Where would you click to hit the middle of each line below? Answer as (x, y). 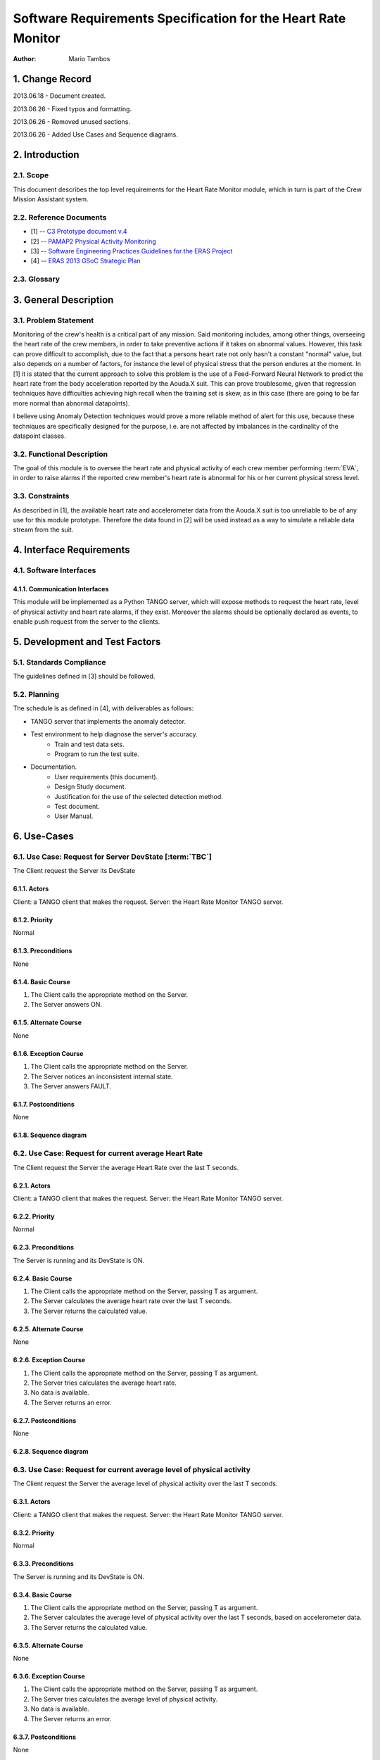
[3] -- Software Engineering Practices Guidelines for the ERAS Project (132, 251)
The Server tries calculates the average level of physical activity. (124, 1699)
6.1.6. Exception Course (48, 1053)
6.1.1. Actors (31, 889)
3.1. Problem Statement (53, 320)
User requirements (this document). (106, 777)
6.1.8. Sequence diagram (50, 1135)
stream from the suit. (43, 530)
